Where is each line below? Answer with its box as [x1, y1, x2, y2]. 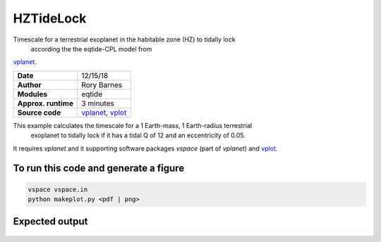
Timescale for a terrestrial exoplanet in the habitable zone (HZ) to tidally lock [13, 35, 236, 44]
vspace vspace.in [28, 185, 88, 193]
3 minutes [81, 98, 114, 108]
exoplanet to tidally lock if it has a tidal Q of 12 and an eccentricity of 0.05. [30, 131, 246, 140]
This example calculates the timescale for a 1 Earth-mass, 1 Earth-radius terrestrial [13, 121, 253, 129]
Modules [17, 89, 48, 98]
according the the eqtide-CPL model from [30, 44, 152, 53]
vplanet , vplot [81, 108, 127, 117]
